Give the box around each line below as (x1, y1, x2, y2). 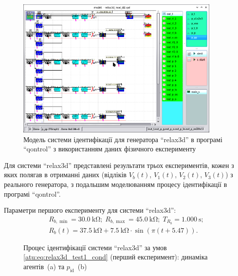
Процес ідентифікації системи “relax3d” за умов (23, 242, 167, 252)
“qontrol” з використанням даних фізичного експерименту (23, 144, 196, 154)
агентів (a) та (23, 261, 65, 271)
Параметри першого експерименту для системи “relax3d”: (4, 205, 176, 215)
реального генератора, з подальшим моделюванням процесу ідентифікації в (4, 179, 227, 189)
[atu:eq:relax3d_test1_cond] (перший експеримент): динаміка (23, 252, 208, 262)
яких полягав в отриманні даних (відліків (4, 169, 127, 180)
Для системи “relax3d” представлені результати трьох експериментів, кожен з (4, 160, 234, 170)
